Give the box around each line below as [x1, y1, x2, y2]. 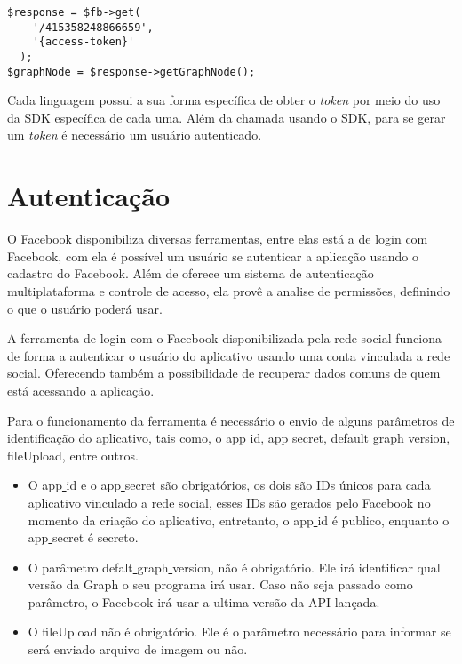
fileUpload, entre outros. [7, 445, 139, 464]
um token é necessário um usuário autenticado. [7, 125, 262, 144]
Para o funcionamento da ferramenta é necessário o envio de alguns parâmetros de [7, 411, 455, 429]
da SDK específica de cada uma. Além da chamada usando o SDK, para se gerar [7, 108, 446, 126]
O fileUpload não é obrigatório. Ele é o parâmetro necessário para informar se [28, 622, 451, 641]
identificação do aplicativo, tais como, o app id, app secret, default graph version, [7, 428, 450, 447]
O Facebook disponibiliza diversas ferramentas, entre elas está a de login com [7, 229, 428, 248]
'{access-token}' [32, 36, 135, 49]
